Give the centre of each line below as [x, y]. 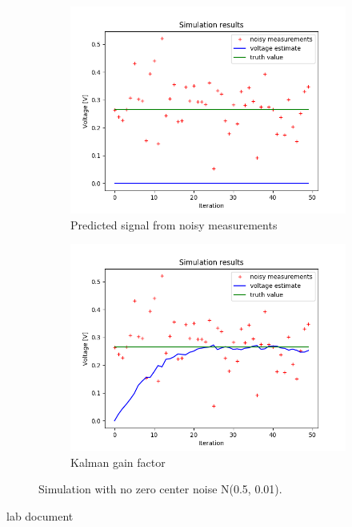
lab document [40, 515]
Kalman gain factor [118, 462]
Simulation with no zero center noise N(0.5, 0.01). [160, 489]
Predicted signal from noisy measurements [174, 224]
